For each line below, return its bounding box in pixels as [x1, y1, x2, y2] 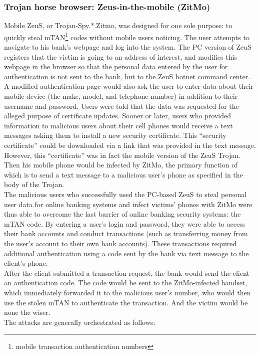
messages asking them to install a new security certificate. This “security [4, 130, 226, 140]
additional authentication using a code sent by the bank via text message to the [4, 248, 249, 258]
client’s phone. [4, 258, 48, 268]
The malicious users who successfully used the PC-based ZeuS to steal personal [4, 189, 247, 199]
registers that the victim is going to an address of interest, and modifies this [4, 51, 237, 62]
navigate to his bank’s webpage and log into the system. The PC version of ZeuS [4, 42, 251, 52]
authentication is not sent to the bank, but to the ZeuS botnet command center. [4, 71, 250, 81]
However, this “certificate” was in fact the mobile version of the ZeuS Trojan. [4, 149, 240, 160]
